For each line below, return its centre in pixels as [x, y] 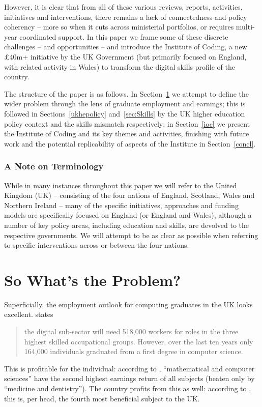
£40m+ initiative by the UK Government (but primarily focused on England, [125, 56]
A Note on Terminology [54, 166]
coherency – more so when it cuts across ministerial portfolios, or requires [119, 27]
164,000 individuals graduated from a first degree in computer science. [134, 351]
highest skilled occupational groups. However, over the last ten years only [139, 341]
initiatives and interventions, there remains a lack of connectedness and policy [126, 17]
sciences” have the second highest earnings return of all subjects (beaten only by [129, 378]
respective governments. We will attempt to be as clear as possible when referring [131, 235]
